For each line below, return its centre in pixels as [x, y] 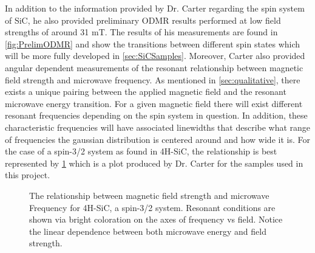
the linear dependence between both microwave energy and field [148, 231]
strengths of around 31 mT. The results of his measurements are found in [141, 32]
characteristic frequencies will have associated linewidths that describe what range [158, 127]
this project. [28, 175]
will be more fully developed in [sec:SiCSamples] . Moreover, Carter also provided [155, 56]
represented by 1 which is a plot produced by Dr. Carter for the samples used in [154, 163]
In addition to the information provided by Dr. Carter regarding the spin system [155, 8]
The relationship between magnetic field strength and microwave [149, 195]
